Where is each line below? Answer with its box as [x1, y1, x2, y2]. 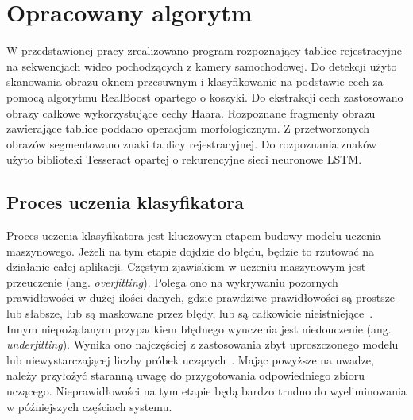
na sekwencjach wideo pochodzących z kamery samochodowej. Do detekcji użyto [6, 57, 397, 74]
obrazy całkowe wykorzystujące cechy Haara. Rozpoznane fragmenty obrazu [6, 104, 376, 121]
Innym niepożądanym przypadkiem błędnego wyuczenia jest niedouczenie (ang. [6, 320, 392, 337]
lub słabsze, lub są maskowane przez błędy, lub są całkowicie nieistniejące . [6, 305, 373, 322]
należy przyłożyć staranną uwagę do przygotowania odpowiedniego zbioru [6, 367, 365, 383]
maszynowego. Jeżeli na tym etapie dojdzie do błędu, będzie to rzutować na [6, 242, 375, 259]
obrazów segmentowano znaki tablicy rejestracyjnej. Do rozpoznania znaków [6, 135, 376, 152]
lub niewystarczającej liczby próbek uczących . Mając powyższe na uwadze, [6, 351, 374, 368]
